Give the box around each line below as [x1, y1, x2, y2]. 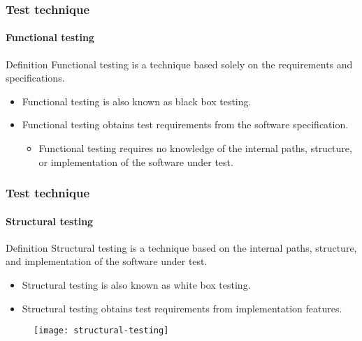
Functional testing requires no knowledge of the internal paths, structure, [38, 141, 352, 156]
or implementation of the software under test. [38, 154, 233, 169]
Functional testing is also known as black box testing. [22, 93, 252, 108]
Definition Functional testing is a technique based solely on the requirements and [6, 56, 353, 71]
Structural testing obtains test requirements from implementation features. [22, 301, 342, 315]
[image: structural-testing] [34, 326, 169, 336]
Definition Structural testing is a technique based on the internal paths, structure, [6, 240, 357, 255]
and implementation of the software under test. [6, 254, 208, 268]
